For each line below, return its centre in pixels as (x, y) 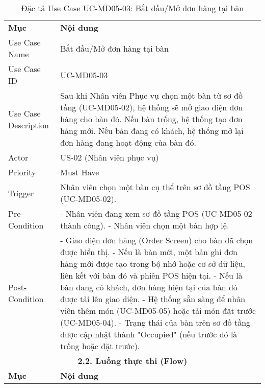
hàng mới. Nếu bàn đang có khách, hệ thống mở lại (152, 131)
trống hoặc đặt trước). (100, 346)
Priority (22, 172)
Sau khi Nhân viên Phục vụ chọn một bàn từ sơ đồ (151, 95)
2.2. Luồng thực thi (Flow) (132, 361)
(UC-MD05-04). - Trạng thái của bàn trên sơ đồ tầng (155, 322)
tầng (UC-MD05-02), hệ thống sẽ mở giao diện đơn (152, 107)
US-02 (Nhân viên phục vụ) (110, 157)
